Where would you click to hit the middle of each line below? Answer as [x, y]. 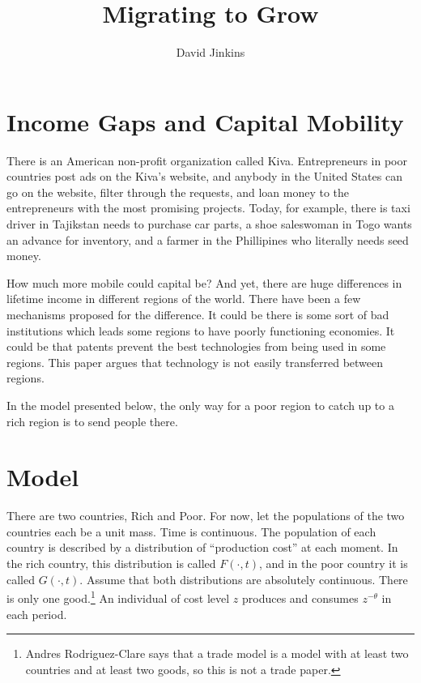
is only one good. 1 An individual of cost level [118, 597]
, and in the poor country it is [333, 563]
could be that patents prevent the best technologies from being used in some [196, 346]
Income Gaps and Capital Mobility [205, 121]
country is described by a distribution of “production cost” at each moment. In [202, 547]
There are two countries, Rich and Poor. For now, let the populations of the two [206, 516]
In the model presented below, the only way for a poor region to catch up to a [200, 405]
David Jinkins [210, 52]
